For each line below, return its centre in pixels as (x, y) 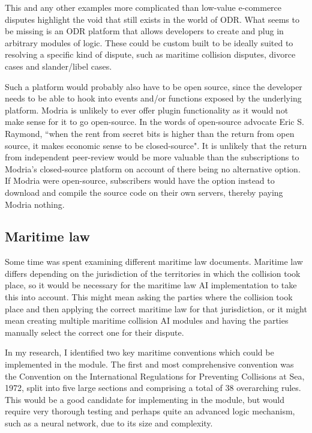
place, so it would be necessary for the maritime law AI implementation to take (151, 285)
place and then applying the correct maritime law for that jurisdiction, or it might (156, 308)
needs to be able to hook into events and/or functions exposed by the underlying (153, 98)
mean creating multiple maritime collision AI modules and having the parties (147, 320)
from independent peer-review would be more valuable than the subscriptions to (152, 157)
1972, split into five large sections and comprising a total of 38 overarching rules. (153, 388)
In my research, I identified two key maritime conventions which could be (139, 352)
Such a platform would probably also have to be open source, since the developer (154, 86)
